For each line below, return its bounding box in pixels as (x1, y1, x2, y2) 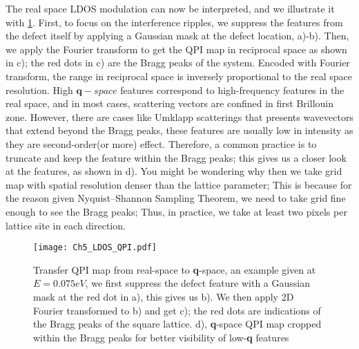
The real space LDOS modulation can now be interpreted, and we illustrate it (6, 1, 335, 15)
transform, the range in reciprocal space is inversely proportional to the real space (6, 68, 353, 83)
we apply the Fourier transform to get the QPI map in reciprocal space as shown (6, 41, 347, 56)
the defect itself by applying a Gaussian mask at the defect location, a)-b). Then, (6, 28, 349, 43)
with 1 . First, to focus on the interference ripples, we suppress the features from (6, 15, 343, 29)
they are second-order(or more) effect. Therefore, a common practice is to (6, 136, 317, 151)
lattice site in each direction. (6, 218, 126, 232)
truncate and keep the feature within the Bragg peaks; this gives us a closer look (6, 150, 347, 164)
